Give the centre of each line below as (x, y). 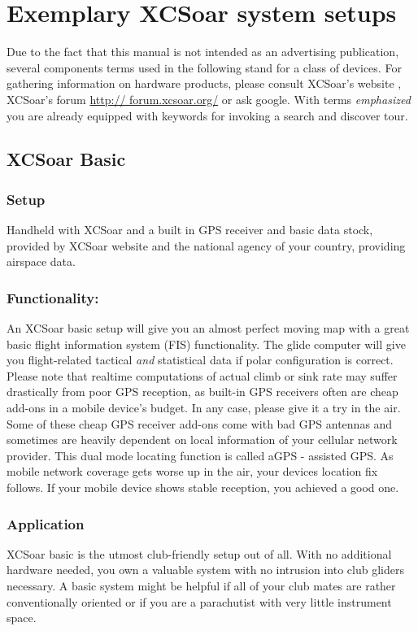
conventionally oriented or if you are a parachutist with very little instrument (199, 601)
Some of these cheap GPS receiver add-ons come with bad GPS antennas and (200, 423)
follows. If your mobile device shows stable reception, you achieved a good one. (203, 487)
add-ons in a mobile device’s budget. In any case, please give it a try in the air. (204, 408)
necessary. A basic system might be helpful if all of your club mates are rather (201, 586)
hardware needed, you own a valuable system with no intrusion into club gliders (205, 570)
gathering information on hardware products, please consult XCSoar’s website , (204, 83)
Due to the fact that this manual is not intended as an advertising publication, (203, 52)
